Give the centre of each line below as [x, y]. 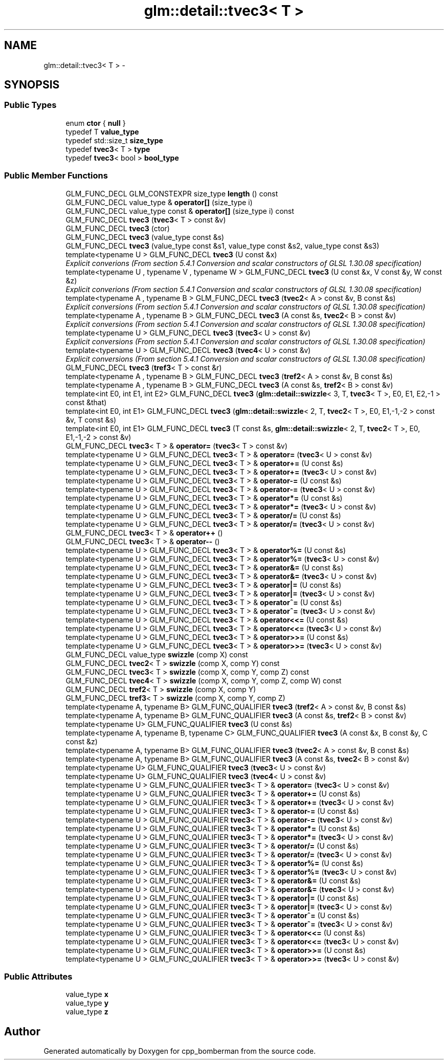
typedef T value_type [102, 131]
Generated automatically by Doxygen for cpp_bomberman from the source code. [180, 1051]
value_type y [87, 1003]
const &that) [86, 402]
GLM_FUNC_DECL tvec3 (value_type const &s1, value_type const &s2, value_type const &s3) [222, 246]
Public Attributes [38, 976]
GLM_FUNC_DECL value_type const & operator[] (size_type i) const [180, 211]
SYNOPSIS [32, 85]
